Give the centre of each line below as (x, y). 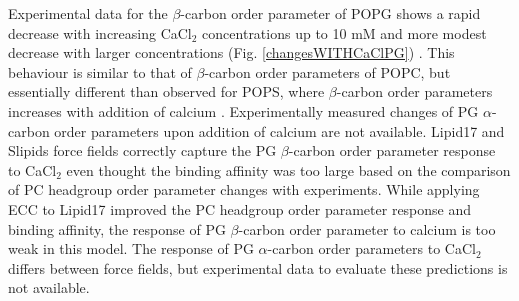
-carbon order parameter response (392, 150)
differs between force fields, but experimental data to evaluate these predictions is (258, 267)
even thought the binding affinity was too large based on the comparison (288, 169)
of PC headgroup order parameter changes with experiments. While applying (244, 189)
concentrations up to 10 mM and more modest (344, 32)
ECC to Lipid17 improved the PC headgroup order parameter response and (240, 208)
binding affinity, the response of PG (117, 228)
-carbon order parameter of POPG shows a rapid (330, 13)
